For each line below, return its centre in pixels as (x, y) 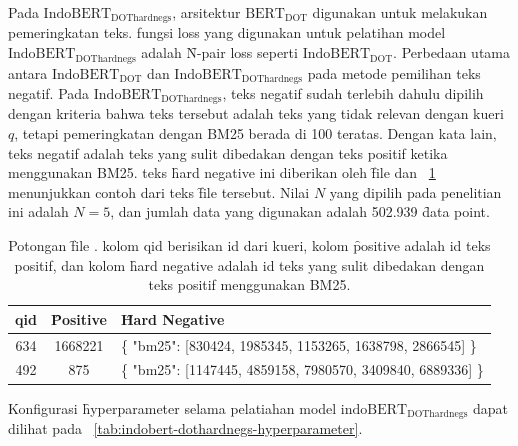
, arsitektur (206, 12)
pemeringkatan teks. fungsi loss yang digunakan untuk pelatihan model (227, 32)
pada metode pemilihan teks (394, 72)
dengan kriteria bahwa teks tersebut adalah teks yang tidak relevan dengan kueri (256, 113)
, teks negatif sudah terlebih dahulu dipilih (353, 92)
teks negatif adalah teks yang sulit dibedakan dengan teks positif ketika (228, 152)
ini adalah (38, 211)
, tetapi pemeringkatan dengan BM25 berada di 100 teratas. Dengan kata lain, (255, 133)
